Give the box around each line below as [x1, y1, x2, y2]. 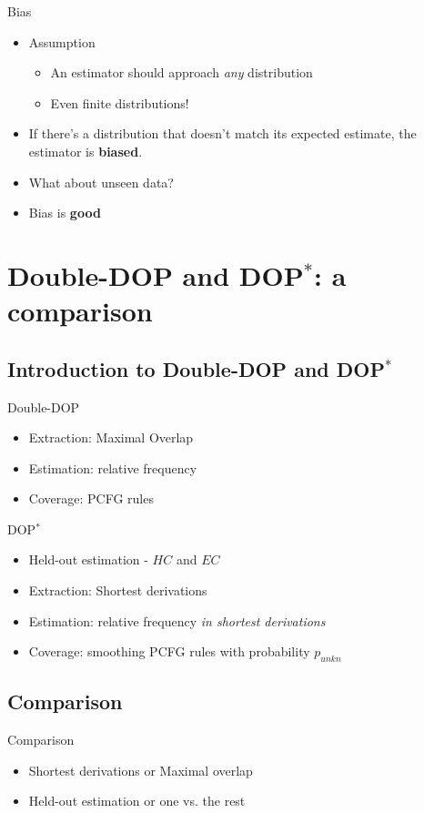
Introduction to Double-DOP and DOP [7, 354, 385, 382]
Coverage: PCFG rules [28, 489, 154, 508]
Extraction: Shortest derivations [28, 581, 207, 600]
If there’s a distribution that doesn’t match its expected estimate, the [28, 124, 417, 143]
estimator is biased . [28, 141, 143, 160]
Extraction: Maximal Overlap [28, 428, 194, 447]
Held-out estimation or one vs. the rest [28, 791, 246, 810]
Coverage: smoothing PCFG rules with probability [28, 642, 310, 661]
